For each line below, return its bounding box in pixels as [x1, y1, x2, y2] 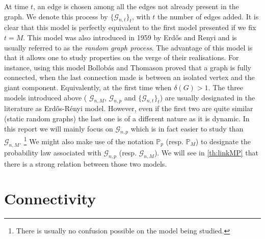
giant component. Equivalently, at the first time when [4, 82, 172, 92]
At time [4, 1, 29, 11]
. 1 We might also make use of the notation [19, 135, 154, 146]
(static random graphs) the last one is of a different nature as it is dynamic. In [4, 113, 250, 123]
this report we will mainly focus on [4, 123, 113, 134]
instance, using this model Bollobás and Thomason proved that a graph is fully [4, 62, 251, 72]
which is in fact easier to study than [130, 123, 244, 134]
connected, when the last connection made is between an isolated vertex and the [4, 72, 255, 83]
